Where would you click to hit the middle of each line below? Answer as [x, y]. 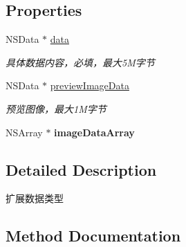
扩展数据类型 [35, 198]
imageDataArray [94, 132]
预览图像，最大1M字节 [56, 108]
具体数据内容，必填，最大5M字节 [80, 62]
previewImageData [90, 85]
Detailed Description [81, 169]
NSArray [24, 132]
